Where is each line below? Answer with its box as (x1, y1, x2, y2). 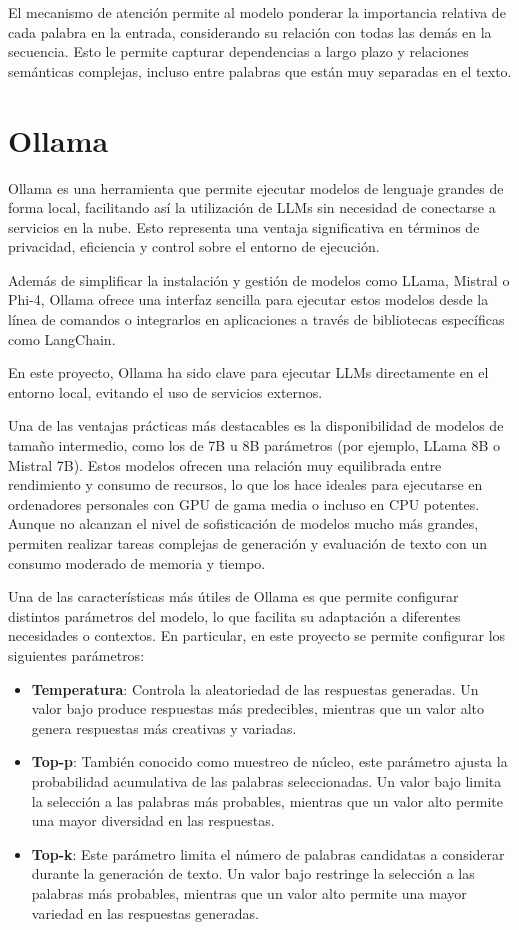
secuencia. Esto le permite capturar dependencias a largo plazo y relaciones (8, 41, 469, 62)
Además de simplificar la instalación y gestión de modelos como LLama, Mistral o (8, 269, 510, 290)
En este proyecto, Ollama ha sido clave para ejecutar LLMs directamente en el (8, 362, 489, 383)
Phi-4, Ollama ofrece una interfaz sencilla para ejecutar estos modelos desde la (8, 289, 489, 310)
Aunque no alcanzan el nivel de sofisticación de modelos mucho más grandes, (8, 513, 479, 534)
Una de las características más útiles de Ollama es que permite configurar (8, 586, 459, 607)
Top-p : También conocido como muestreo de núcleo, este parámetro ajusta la (31, 751, 508, 772)
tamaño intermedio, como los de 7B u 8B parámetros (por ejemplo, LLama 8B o (8, 435, 501, 456)
